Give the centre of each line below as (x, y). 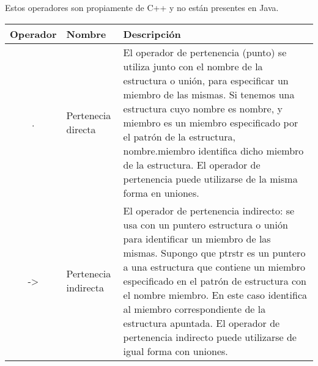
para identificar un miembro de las (197, 238)
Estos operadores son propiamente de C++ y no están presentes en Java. (142, 7)
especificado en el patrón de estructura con (215, 280)
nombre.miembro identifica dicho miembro (213, 150)
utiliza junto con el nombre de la (193, 66)
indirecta (85, 288)
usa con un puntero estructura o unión (205, 224)
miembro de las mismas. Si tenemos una (209, 94)
